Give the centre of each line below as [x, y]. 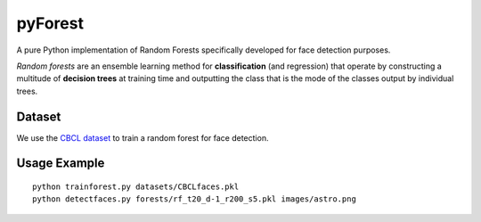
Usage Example [61, 164]
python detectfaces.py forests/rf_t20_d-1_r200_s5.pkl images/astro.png [194, 199]
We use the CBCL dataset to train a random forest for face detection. [143, 137]
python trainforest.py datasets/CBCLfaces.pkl [136, 187]
